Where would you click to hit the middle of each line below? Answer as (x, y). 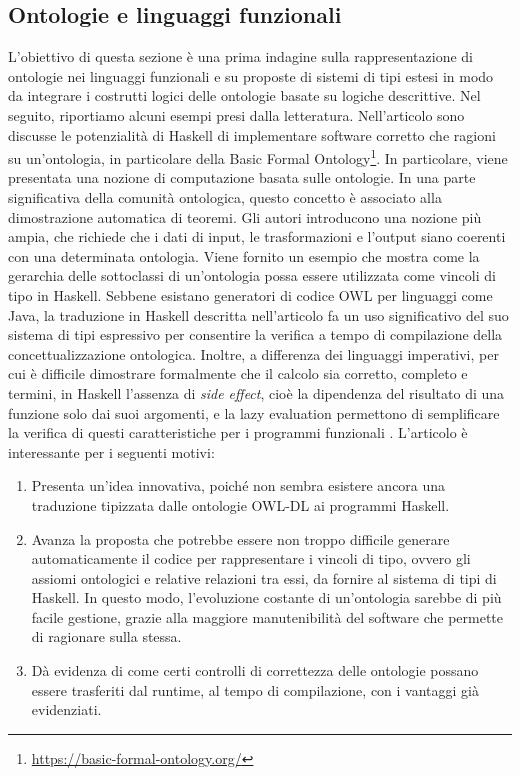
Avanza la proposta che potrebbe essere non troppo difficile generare (240, 538)
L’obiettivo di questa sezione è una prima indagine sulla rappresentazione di (240, 56)
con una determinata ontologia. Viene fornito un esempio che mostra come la (244, 255)
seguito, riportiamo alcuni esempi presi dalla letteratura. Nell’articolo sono (236, 114)
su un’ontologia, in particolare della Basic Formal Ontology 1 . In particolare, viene (258, 156)
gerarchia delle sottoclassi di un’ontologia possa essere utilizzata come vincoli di (252, 275)
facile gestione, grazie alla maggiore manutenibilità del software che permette (267, 616)
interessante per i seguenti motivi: (111, 451)
